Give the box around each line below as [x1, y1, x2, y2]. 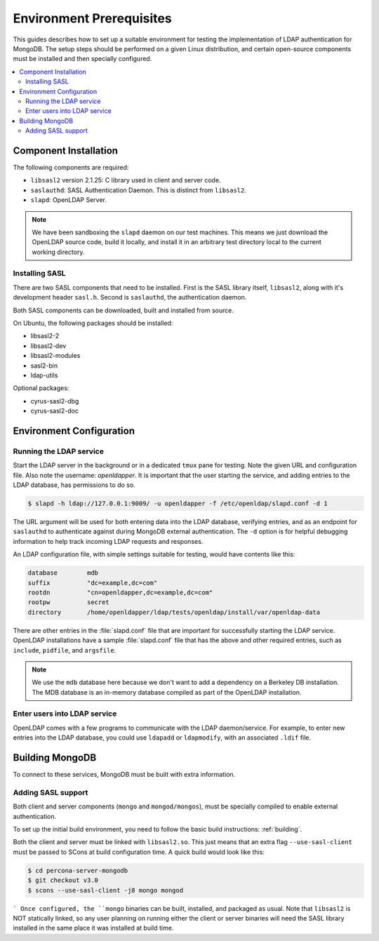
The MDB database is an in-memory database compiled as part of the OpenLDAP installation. [32, 688, 302, 696]
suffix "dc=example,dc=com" [27, 579, 158, 587]
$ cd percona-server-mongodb [27, 867, 128, 874]
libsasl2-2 [30, 332, 60, 340]
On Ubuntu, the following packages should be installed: [13, 319, 173, 328]
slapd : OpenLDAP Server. [30, 196, 107, 204]
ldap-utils [30, 371, 58, 379]
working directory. [32, 248, 85, 256]
